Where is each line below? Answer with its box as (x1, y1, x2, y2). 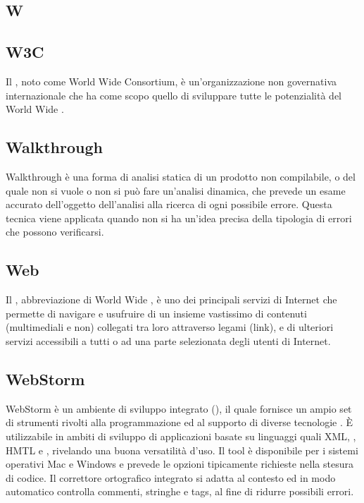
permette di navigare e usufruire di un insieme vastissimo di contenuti (6, 305, 307, 320)
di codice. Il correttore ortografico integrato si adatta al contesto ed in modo (6, 470, 336, 485)
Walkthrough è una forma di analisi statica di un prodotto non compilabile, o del (6, 169, 356, 183)
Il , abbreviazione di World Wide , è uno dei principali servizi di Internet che (6, 292, 337, 307)
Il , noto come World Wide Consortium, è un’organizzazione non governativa (6, 73, 337, 88)
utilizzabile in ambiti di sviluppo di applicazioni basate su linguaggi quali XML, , (6, 428, 356, 443)
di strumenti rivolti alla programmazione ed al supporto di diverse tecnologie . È (6, 415, 353, 430)
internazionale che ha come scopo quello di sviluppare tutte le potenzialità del (6, 87, 342, 102)
